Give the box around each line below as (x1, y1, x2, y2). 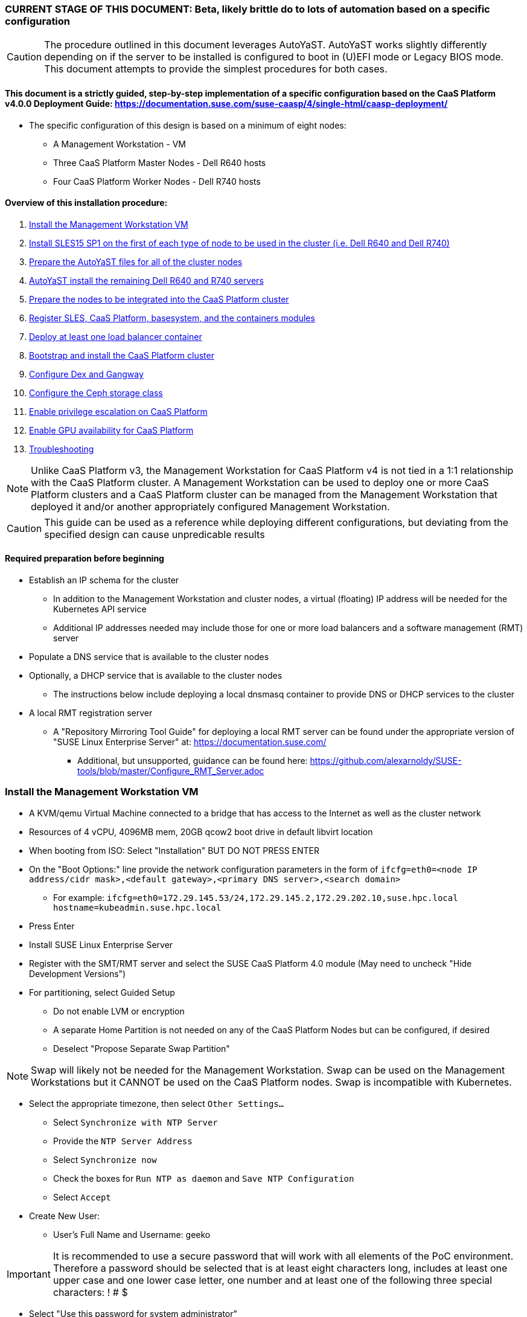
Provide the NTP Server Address (53, 1135, 193, 1146)
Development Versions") (29, 968, 126, 979)
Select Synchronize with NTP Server (53, 1117, 218, 1127)
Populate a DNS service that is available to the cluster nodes (29, 652, 269, 662)
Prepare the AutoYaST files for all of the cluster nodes (29, 256, 243, 267)
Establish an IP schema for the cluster (29, 575, 179, 586)
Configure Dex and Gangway (29, 368, 144, 379)
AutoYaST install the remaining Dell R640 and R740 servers (29, 275, 264, 286)
